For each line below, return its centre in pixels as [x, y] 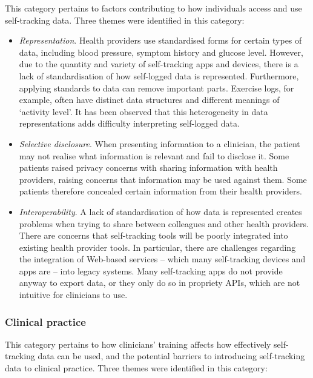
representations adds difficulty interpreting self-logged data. [129, 123]
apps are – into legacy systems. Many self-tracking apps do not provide [151, 270]
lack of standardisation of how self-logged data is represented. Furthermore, [159, 75]
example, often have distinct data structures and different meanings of [149, 100]
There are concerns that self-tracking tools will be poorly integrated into [153, 235]
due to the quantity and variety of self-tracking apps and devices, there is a [159, 64]
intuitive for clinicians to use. [73, 295]
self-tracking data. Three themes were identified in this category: [125, 20]
